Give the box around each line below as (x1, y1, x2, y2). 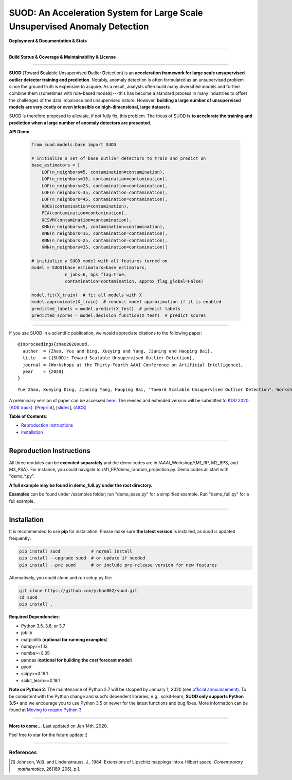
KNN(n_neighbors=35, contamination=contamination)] (41, 245, 168, 250)
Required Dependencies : (9, 614, 60, 620)
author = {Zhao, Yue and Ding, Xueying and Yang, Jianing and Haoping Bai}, (22, 348, 213, 354)
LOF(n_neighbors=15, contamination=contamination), (41, 176, 168, 182)
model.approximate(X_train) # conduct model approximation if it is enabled (31, 299, 221, 305)
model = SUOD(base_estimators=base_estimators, (31, 265, 147, 270)
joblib (21, 630, 33, 636)
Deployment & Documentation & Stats (9, 38, 87, 44)
